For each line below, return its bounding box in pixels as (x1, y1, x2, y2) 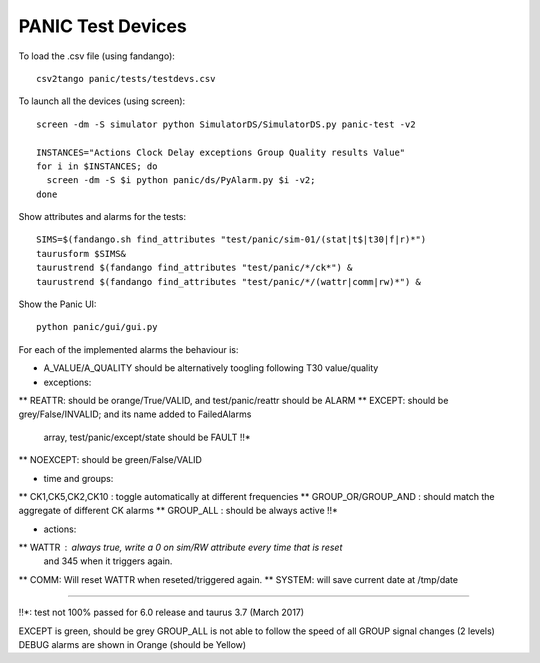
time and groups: (43, 472, 114, 484)
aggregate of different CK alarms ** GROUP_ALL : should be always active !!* (18, 505, 339, 517)
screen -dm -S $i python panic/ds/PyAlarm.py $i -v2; (46, 175, 316, 186)
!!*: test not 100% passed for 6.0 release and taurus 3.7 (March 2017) (18, 606, 305, 619)
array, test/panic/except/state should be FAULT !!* (43, 431, 251, 443)
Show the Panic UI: (18, 298, 97, 310)
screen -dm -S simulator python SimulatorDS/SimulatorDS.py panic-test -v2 (36, 118, 416, 130)
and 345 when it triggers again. (43, 555, 173, 567)
